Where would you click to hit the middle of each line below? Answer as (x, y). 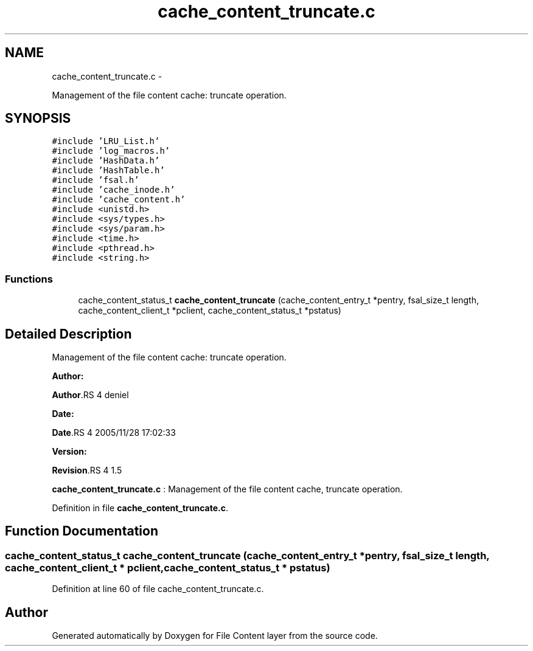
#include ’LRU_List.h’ (106, 141)
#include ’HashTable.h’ (108, 170)
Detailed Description (68, 334)
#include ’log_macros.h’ (111, 151)
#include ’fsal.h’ (96, 180)
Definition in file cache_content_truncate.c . (140, 508)
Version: (69, 452)
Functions (29, 279)
